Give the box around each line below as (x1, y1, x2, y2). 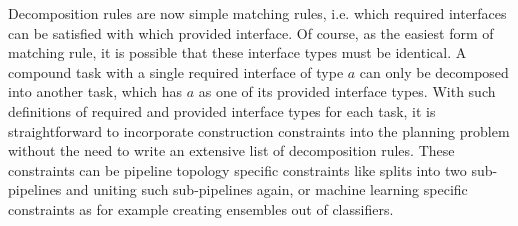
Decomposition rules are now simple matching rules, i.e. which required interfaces (8, 3, 507, 23)
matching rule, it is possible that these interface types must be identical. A (8, 42, 467, 63)
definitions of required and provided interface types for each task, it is (8, 100, 436, 121)
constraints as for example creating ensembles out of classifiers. (8, 198, 394, 219)
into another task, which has (8, 81, 183, 102)
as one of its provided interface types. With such (198, 81, 496, 102)
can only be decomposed (359, 61, 509, 82)
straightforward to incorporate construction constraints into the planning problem (8, 120, 510, 141)
